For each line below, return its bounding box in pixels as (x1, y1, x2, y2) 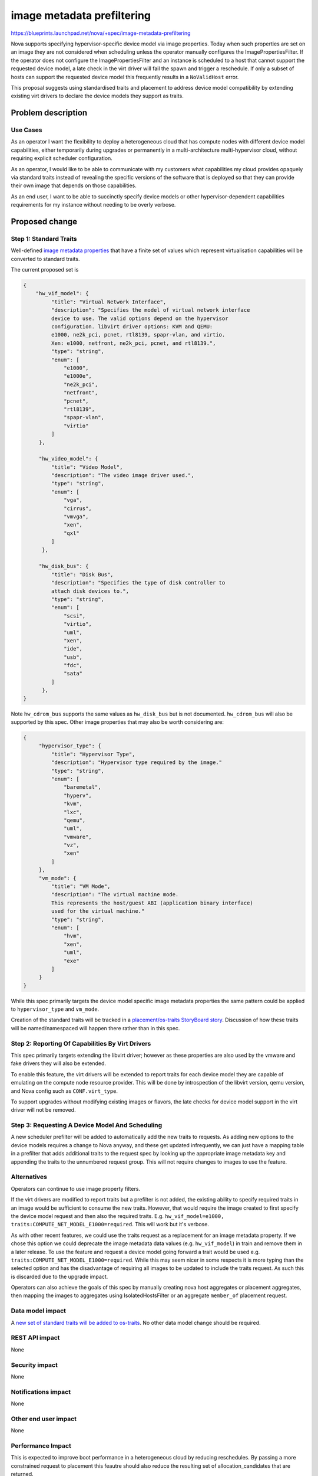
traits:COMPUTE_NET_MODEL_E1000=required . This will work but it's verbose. (11, 1221, 209, 1228)
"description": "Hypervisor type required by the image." (51, 759, 223, 766)
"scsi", (64, 612, 86, 619)
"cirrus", (64, 505, 92, 512)
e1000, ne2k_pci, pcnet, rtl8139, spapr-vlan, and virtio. (51, 331, 226, 338)
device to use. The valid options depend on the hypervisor (51, 315, 228, 322)
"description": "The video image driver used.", (51, 472, 194, 479)
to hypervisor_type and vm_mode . (11, 1005, 100, 1013)
